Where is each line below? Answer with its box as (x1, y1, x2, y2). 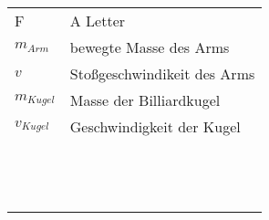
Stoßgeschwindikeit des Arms (69, 63, 255, 84)
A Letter (69, 10, 126, 31)
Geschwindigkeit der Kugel (69, 116, 241, 137)
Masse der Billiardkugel (69, 89, 221, 110)
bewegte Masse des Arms (69, 37, 230, 58)
